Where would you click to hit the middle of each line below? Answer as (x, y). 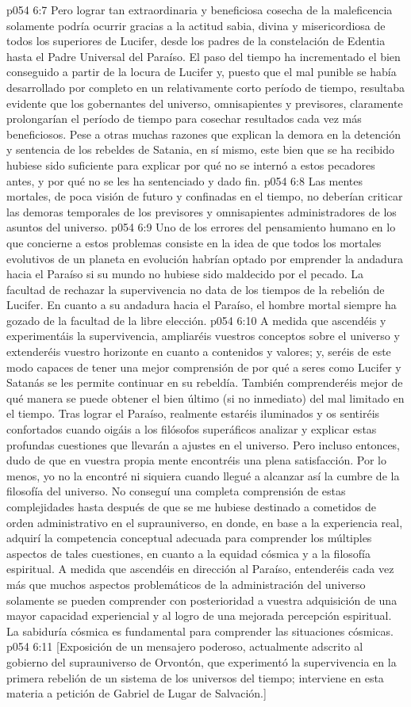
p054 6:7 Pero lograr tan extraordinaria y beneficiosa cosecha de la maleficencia (200, 10)
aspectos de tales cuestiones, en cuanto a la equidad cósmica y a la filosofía (188, 553)
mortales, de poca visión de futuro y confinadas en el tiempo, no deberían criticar (205, 196)
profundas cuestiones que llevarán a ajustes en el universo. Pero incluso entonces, (204, 444)
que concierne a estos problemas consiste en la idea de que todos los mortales (194, 242)
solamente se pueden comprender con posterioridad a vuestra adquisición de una (202, 600)
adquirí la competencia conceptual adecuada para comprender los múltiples (189, 538)
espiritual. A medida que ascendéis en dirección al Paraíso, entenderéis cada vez (200, 569)
